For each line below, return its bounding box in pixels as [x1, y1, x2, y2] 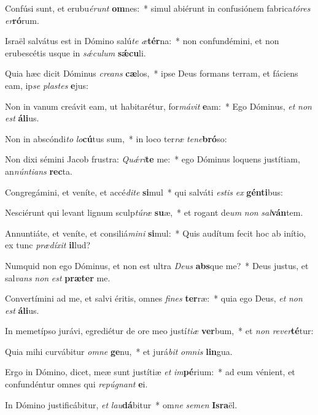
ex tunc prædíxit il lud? [5, 238, 91, 251]
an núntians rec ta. [5, 164, 72, 177]
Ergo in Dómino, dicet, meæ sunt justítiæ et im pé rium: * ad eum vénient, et [5, 365, 295, 378]
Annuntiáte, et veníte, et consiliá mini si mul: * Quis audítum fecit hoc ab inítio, [5, 226, 306, 239]
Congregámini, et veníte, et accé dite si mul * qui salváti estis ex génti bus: [5, 185, 283, 198]
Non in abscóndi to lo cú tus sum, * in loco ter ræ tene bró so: [5, 132, 227, 145]
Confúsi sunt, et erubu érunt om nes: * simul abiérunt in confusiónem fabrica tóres [5, 2, 311, 14]
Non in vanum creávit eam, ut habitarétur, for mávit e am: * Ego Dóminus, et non [5, 99, 312, 112]
